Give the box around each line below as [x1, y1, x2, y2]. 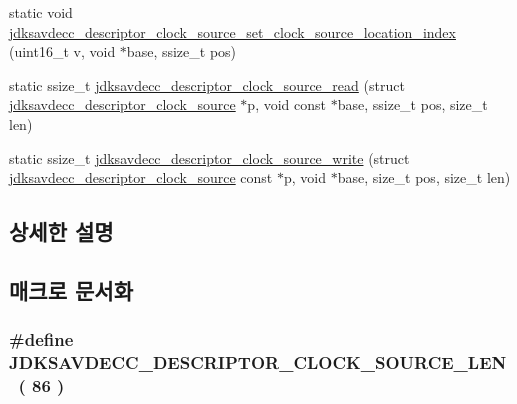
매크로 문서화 [9, 274, 133, 305]
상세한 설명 [9, 216, 114, 247]
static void [9, 2, 73, 22]
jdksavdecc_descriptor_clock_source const [9, 167, 273, 188]
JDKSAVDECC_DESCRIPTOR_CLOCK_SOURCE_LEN [9, 350, 507, 375]
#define [9, 327, 74, 352]
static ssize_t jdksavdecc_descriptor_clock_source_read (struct [9, 74, 405, 95]
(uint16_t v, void [9, 41, 116, 62]
